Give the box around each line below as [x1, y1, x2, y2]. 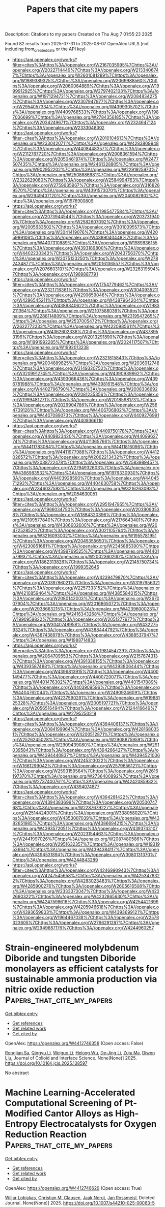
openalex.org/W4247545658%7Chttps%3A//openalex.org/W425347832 [12, 872, 160, 878]
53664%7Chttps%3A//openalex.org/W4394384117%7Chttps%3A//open [12, 846, 160, 852]
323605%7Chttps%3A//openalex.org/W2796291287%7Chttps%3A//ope [12, 920, 160, 925]
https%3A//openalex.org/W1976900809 [12, 198, 94, 204]
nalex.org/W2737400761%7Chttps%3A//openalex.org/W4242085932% [12, 778, 158, 784]
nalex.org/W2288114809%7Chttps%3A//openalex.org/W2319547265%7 [12, 313, 160, 318]
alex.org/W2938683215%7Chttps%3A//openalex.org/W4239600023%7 [12, 605, 159, 611]
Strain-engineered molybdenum [5, 942, 139, 953]
